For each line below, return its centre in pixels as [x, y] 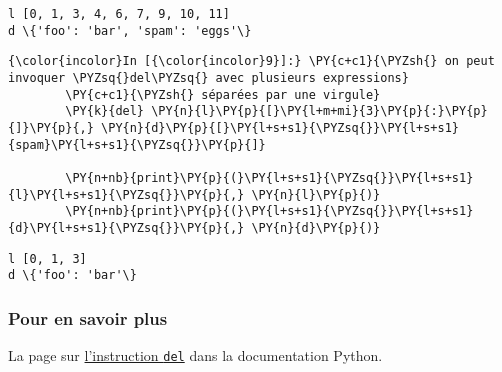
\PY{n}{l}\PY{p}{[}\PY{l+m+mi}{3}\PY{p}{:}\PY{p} [319, 111]
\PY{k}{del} [105, 111]
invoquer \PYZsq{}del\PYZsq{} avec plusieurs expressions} [208, 77]
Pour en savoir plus [88, 317]
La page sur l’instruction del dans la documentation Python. [195, 355]
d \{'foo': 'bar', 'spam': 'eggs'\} [130, 30]
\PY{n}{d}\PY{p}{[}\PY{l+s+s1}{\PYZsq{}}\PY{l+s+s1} [280, 127]
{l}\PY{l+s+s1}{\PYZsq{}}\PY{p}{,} [126, 194]
